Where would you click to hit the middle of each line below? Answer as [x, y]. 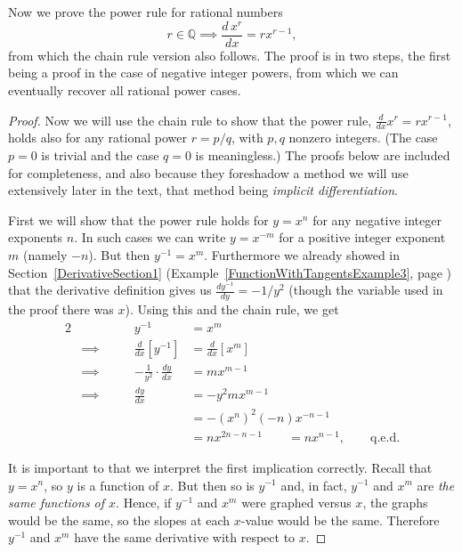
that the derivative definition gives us [110, 290]
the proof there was [61, 308]
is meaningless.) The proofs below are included [323, 154]
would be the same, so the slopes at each [119, 520]
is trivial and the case [100, 154]
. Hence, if [144, 503]
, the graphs [395, 503]
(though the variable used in [366, 290]
